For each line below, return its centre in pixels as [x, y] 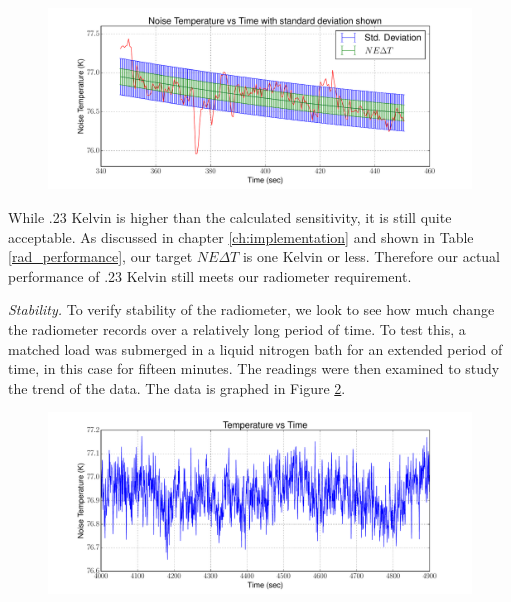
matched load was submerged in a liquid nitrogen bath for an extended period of [255, 348]
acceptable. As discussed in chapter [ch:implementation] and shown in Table [241, 236]
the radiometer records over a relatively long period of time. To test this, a [237, 328]
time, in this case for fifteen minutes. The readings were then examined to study [254, 368]
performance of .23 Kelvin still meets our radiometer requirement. [210, 275]
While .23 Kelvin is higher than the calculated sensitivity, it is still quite [230, 216]
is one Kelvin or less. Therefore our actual [371, 256]
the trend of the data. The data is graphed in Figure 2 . [177, 387]
